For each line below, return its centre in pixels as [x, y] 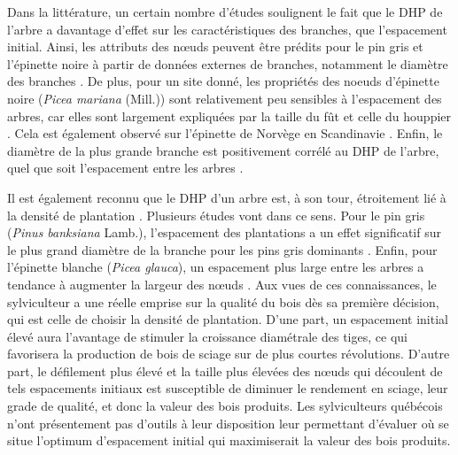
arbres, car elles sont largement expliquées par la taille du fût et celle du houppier [229, 116]
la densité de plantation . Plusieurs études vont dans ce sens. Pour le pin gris [216, 215]
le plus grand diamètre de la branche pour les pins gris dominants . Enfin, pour [222, 249]
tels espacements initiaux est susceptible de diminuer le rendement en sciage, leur [228, 388]
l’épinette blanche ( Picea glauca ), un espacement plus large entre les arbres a [216, 267]
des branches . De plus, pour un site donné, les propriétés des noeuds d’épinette [223, 81]
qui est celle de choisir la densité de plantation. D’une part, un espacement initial [228, 319]
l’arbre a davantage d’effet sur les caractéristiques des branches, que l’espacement [227, 29]
